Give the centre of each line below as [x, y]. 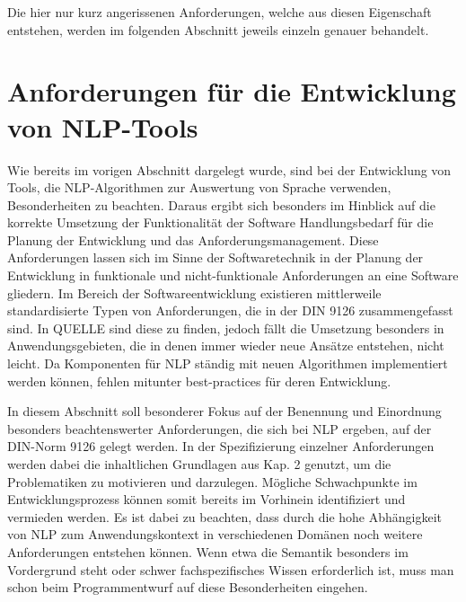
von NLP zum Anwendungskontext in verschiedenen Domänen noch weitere [215, 534]
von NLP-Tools [103, 126]
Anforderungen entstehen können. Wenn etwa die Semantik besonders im [208, 551]
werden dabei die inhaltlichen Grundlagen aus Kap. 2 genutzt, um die [199, 464]
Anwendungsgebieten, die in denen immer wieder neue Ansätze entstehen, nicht [226, 345]
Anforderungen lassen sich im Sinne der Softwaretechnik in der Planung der [215, 257]
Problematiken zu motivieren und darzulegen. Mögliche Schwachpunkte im [212, 481]
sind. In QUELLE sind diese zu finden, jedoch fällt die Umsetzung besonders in [226, 328]
